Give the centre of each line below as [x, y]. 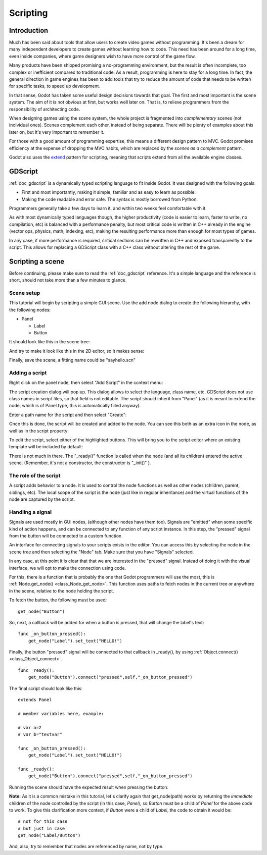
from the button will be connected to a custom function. [66, 536]
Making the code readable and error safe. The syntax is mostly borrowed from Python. [110, 199]
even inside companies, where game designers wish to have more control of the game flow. [103, 56]
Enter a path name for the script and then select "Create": [68, 415]
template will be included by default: [46, 447]
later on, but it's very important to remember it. [57, 132]
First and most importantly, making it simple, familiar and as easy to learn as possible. [109, 192]
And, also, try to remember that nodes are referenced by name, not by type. [86, 847]
